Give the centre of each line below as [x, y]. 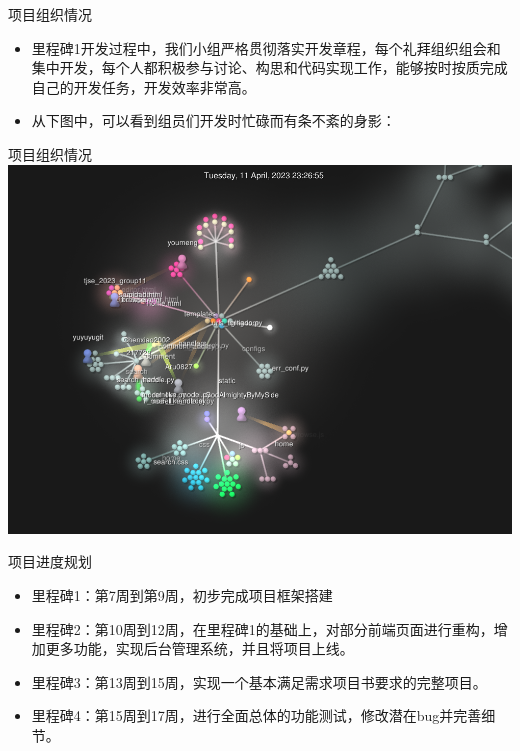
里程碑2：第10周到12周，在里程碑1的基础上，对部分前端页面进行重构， [262, 628]
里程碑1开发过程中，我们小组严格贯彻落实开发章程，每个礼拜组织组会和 [266, 47]
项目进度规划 [50, 561]
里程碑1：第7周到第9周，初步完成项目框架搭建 [182, 595]
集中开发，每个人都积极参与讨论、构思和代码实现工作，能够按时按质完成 [269, 67]
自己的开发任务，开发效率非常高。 [143, 86]
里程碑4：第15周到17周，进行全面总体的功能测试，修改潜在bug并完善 [256, 715]
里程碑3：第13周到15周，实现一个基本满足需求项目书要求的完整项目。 [259, 681]
